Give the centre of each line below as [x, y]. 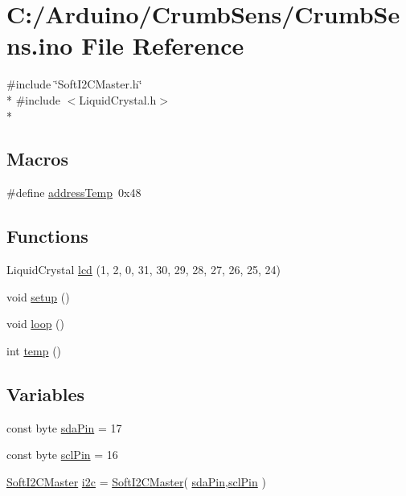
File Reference [163, 45]
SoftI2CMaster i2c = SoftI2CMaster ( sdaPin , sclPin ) [136, 481]
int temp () [34, 350]
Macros [37, 159]
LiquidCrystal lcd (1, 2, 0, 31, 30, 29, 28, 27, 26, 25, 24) [144, 270]
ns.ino [40, 45]
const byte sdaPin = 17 [64, 427]
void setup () [38, 296]
